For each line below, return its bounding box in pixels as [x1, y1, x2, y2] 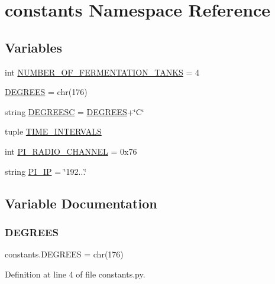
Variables [5, 38, 63, 56]
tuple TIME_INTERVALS [5, 125, 102, 138]
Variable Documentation [5, 194, 157, 212]
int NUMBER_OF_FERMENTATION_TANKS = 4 [5, 66, 200, 78]
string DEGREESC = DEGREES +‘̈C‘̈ [5, 105, 144, 117]
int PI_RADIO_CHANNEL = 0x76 [5, 145, 137, 157]
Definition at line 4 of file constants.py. [5, 267, 145, 280]
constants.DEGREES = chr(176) [5, 248, 124, 260]
